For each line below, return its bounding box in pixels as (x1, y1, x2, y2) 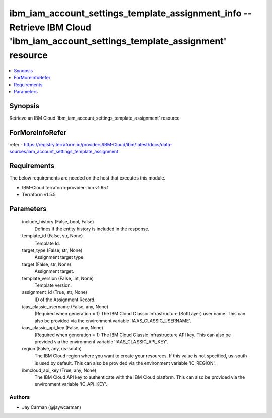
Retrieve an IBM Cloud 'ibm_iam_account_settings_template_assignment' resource (9, 115, 180, 121)
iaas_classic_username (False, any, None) (22, 304, 108, 310)
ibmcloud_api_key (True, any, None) (22, 367, 97, 373)
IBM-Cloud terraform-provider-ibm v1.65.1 (22, 184, 109, 190)
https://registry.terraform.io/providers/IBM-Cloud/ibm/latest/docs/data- (23, 141, 172, 147)
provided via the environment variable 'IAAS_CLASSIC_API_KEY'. (34, 339, 169, 345)
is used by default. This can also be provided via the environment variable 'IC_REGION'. (34, 360, 216, 366)
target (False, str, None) (22, 261, 72, 267)
